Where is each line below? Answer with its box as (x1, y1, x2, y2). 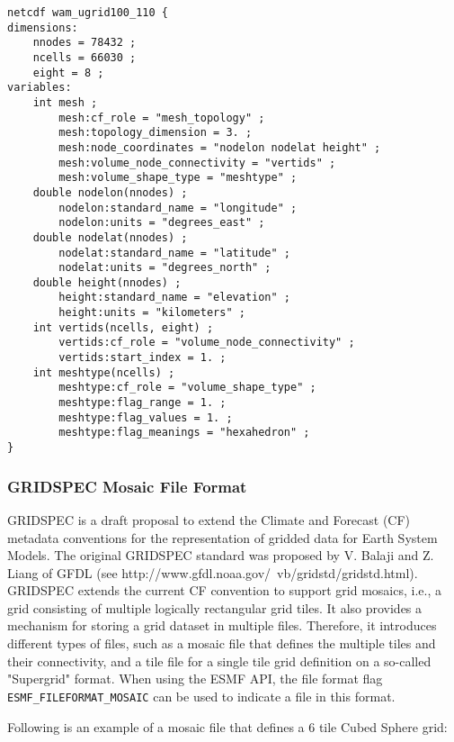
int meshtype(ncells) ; (32, 366, 175, 379)
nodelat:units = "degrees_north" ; (58, 261, 272, 275)
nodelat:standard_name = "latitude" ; (58, 246, 290, 259)
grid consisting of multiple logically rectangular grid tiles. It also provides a (7, 598, 423, 617)
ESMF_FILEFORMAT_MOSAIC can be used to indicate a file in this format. (7, 686, 396, 705)
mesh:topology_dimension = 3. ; (58, 126, 253, 140)
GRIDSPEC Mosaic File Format (7, 475, 247, 497)
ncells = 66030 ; (32, 50, 137, 64)
